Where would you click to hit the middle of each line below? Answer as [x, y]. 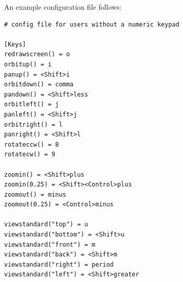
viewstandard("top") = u [46, 225]
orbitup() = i [28, 64]
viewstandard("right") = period [59, 264]
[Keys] [15, 44]
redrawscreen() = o [37, 54]
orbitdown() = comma [39, 85]
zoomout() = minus [35, 194]
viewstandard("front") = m [50, 244]
